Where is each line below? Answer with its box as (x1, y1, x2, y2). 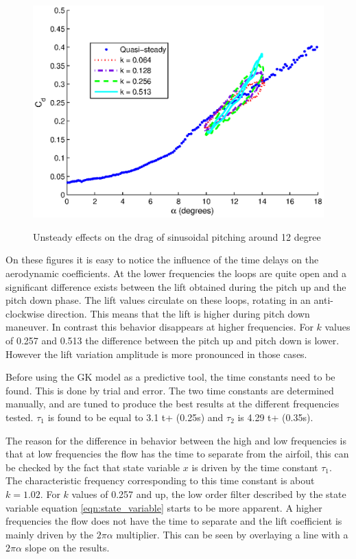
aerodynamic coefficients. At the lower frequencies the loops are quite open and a (5, 266, 346, 281)
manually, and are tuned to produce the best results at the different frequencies (5, 396, 340, 411)
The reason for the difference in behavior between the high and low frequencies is (5, 433, 347, 447)
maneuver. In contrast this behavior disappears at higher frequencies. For (5, 320, 313, 334)
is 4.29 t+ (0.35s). (237, 410, 313, 425)
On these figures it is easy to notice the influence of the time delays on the (5, 252, 319, 267)
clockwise (5, 306, 45, 320)
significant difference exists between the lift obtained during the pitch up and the (5, 279, 346, 294)
